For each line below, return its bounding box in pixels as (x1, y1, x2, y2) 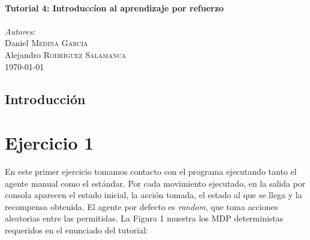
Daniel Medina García (5, 37, 88, 49)
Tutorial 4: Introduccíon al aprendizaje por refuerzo (5, 1, 224, 14)
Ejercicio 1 (5, 130, 94, 155)
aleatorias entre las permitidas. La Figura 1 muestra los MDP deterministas (5, 212, 284, 224)
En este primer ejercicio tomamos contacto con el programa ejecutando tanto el (5, 165, 297, 178)
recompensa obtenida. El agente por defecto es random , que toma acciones (5, 200, 278, 212)
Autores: (5, 25, 35, 37)
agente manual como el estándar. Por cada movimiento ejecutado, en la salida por (5, 177, 306, 189)
